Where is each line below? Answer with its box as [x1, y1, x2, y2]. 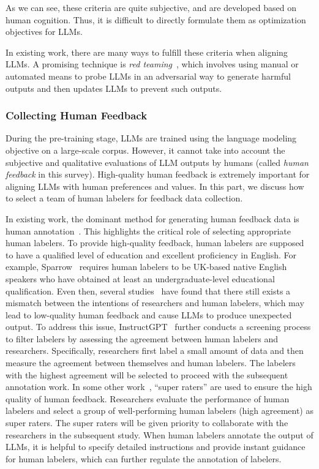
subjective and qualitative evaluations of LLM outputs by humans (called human [6, 156, 309, 168]
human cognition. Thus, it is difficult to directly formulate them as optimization [6, 13, 306, 26]
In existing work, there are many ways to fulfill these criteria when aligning [6, 45, 288, 58]
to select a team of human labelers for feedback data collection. [6, 192, 243, 204]
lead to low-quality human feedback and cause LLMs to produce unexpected [6, 308, 292, 321]
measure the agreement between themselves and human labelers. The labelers [6, 356, 296, 369]
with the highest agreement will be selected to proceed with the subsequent [6, 368, 288, 381]
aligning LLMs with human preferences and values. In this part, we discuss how [6, 179, 304, 192]
